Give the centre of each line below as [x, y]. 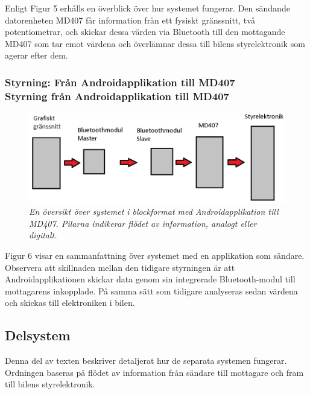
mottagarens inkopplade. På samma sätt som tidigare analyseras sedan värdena [151, 291]
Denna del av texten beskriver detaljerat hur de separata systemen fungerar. [146, 361]
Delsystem [38, 335]
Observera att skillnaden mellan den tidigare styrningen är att [120, 267]
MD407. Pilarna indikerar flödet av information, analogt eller [143, 223]
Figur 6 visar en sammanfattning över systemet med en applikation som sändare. [155, 255]
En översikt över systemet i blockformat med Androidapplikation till [154, 211]
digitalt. [43, 235]
